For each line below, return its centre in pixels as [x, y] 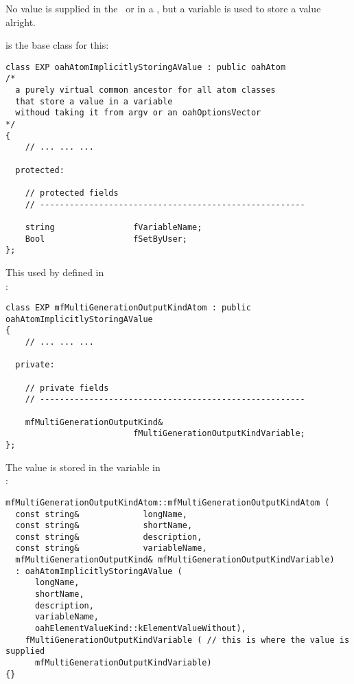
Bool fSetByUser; [106, 239]
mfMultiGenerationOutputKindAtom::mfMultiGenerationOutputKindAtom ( [168, 502]
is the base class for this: [57, 45]
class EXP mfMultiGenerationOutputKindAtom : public [128, 308]
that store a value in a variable [94, 101]
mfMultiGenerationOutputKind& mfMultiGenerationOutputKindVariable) [175, 560]
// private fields [67, 388]
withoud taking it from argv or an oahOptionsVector [138, 113]
